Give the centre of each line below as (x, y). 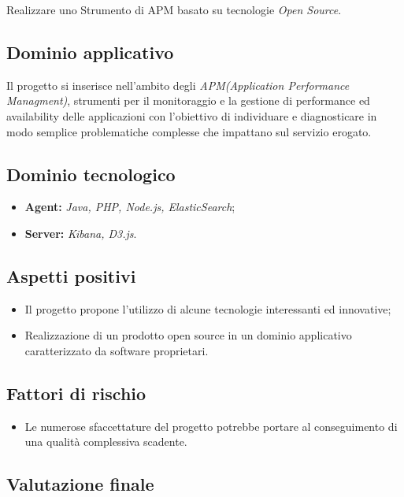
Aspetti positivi (71, 275)
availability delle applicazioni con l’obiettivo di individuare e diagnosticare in (192, 115)
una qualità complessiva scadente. (106, 441)
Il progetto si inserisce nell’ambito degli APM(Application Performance (178, 85)
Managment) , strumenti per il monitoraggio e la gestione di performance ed (188, 100)
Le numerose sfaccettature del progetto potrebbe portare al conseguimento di (211, 426)
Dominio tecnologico (91, 174)
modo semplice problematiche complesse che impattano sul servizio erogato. (189, 131)
